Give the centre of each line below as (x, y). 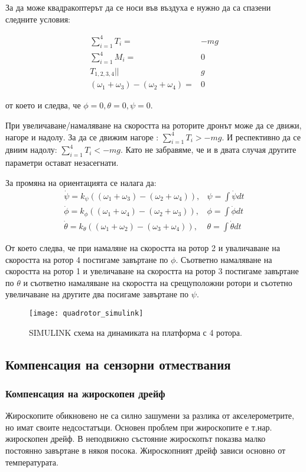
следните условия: (38, 19)
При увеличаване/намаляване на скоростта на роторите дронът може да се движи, (154, 125)
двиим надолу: (31, 150)
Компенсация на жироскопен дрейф (85, 393)
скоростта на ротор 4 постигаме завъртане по (87, 259)
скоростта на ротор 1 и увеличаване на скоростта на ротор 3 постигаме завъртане (152, 271)
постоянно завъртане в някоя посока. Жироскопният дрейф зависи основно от (146, 450)
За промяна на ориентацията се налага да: (81, 182)
